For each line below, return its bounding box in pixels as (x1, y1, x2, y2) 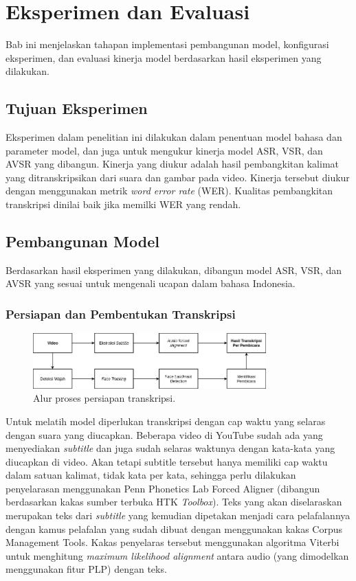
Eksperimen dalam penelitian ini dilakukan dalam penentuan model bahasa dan (5, 130, 342, 144)
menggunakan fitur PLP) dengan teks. (5, 562, 167, 576)
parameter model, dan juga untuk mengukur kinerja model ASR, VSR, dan (5, 143, 323, 157)
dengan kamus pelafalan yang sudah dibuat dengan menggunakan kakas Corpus (5, 521, 343, 536)
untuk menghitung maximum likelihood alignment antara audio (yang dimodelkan (5, 548, 349, 562)
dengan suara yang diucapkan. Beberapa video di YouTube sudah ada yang (5, 427, 323, 442)
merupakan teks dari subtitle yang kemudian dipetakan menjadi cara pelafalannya (5, 508, 351, 523)
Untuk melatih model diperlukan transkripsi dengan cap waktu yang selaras (5, 413, 326, 428)
